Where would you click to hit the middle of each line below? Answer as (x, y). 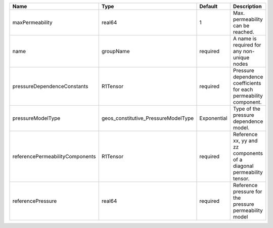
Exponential (213, 118)
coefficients (247, 83)
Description (247, 6)
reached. (244, 32)
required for (247, 45)
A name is (245, 39)
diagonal (243, 166)
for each (243, 89)
